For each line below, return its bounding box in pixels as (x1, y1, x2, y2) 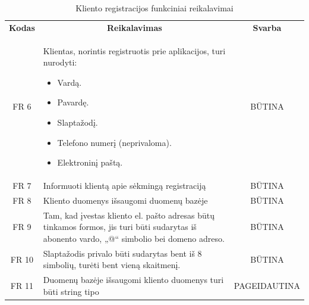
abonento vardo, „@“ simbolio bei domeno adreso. (43, 232, 225, 244)
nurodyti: (43, 56, 77, 69)
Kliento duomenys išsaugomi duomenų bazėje (43, 194, 208, 206)
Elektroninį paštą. (57, 156, 123, 169)
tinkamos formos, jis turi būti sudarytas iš (43, 220, 197, 233)
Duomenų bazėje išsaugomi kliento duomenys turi (43, 273, 224, 286)
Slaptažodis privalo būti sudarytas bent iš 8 (43, 247, 202, 259)
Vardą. (57, 76, 82, 88)
